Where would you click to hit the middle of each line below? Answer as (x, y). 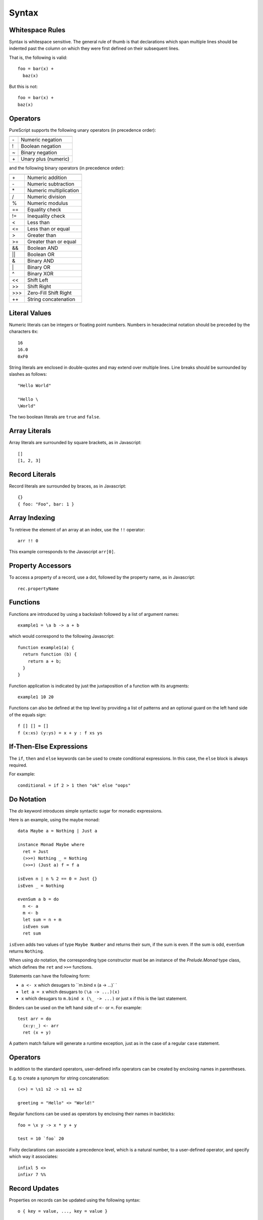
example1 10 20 (36, 697)
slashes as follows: (28, 374)
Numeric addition (47, 178)
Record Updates (34, 1188)
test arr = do (34, 1019)
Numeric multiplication (53, 190)
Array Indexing (32, 518)
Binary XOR (40, 274)
